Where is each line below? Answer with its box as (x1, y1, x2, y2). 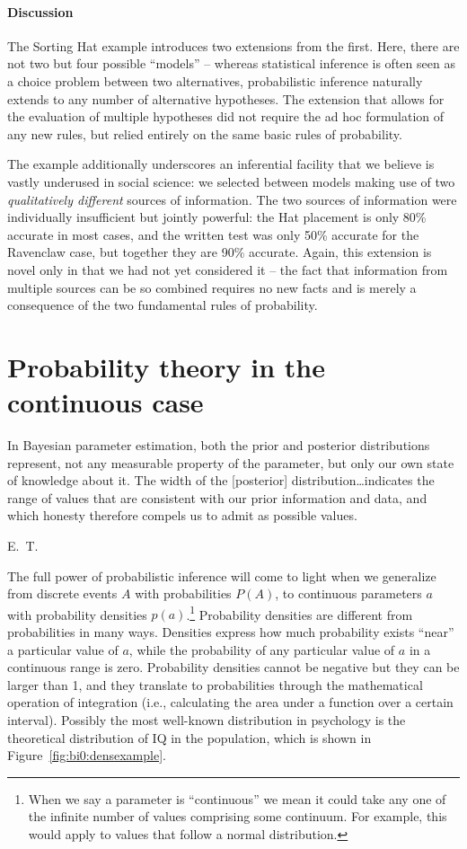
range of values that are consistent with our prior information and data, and (7, 488, 427, 507)
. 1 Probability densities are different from (186, 602, 413, 623)
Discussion (7, 2, 74, 21)
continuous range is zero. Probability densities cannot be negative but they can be (7, 658, 460, 677)
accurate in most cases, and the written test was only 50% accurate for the (7, 225, 419, 243)
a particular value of (7, 640, 119, 659)
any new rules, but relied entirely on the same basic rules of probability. (7, 124, 402, 143)
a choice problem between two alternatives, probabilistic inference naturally (7, 71, 423, 90)
